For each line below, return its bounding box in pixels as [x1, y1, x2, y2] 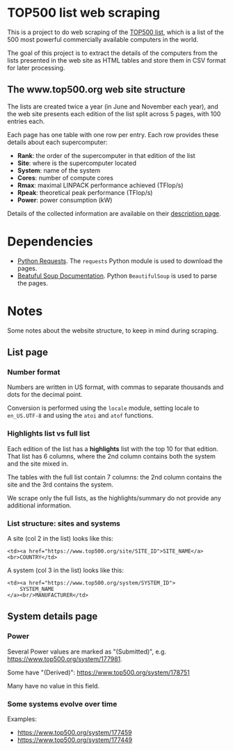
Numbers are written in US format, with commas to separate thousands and [7, 383, 224, 391]
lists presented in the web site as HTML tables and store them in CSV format [7, 56, 226, 64]
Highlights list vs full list [7, 429, 90, 438]
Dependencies [7, 233, 93, 249]
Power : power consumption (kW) [17, 196, 113, 204]
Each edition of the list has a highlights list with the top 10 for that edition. [7, 444, 219, 453]
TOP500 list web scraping [7, 5, 161, 21]
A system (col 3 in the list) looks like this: [7, 566, 124, 574]
